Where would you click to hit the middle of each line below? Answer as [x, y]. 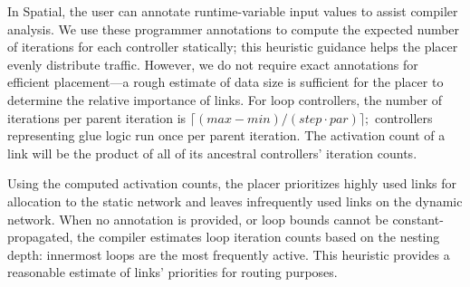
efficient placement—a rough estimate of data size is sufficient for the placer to [225, 82]
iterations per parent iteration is [97, 117]
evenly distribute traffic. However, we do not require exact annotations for [213, 64]
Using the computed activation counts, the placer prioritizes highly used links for [232, 183]
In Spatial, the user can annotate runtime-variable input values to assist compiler [233, 11]
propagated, [40, 237]
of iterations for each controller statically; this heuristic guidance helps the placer [233, 47]
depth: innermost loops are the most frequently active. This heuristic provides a [229, 254]
